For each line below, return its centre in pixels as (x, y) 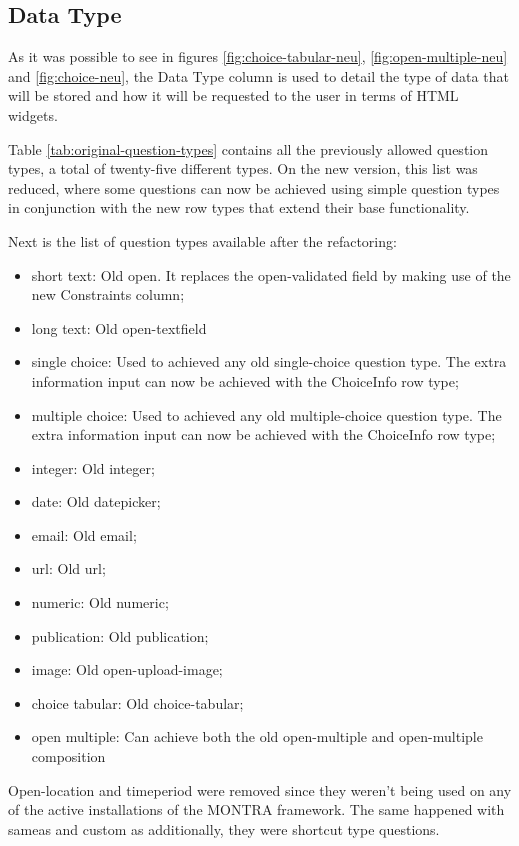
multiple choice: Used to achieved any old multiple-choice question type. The (266, 414)
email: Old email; (84, 534)
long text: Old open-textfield (119, 327)
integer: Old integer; (93, 467)
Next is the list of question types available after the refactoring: (202, 240)
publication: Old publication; (120, 635)
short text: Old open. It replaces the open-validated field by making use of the (271, 274)
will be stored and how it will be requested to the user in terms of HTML (233, 95)
